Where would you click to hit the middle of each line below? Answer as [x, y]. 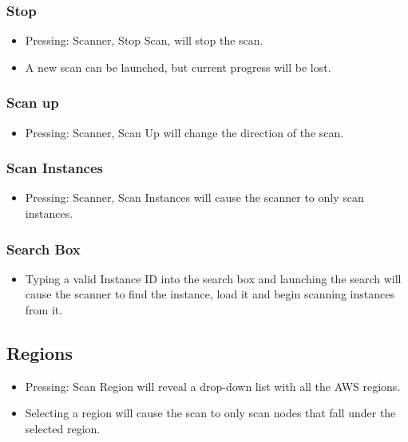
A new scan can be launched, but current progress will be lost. [178, 67]
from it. [44, 310]
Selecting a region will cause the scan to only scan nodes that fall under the [210, 413]
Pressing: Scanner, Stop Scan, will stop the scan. [144, 40]
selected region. [63, 429]
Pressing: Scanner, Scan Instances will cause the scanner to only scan [194, 197]
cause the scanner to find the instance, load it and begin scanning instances [210, 294]
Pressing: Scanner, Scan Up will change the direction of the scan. [184, 132]
